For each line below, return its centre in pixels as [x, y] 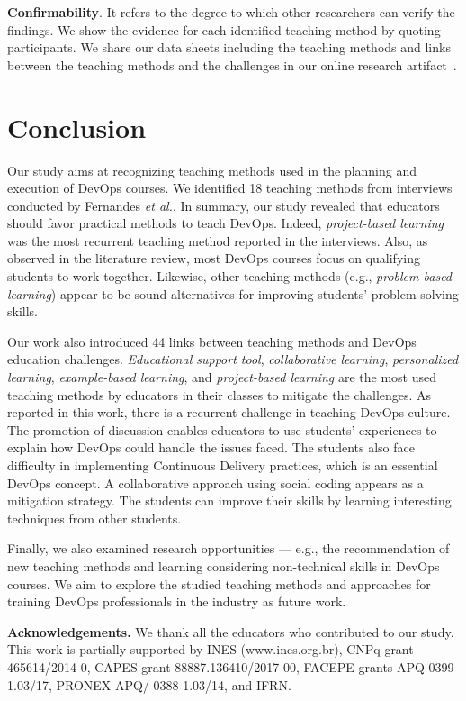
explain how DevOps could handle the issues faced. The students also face [211, 447]
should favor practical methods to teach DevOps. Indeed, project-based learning [225, 223]
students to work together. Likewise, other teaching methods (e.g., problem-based [230, 276]
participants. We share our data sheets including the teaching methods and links [229, 47]
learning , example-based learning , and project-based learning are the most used [222, 377]
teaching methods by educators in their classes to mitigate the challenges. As [220, 394]
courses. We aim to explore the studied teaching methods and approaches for [219, 583]
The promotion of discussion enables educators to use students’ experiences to [222, 429]
